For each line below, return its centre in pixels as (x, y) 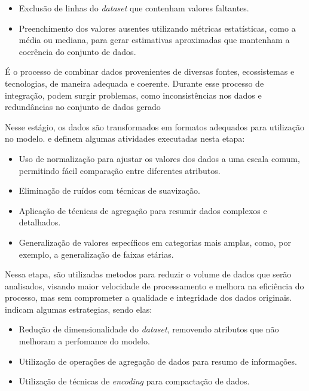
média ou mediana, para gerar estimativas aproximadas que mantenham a (154, 40)
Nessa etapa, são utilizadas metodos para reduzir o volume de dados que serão (148, 274)
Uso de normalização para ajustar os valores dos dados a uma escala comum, (159, 158)
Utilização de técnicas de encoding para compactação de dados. (134, 381)
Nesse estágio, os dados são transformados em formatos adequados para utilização (154, 126)
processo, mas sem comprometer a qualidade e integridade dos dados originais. (149, 297)
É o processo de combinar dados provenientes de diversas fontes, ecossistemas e (150, 71)
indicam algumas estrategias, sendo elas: (79, 309)
